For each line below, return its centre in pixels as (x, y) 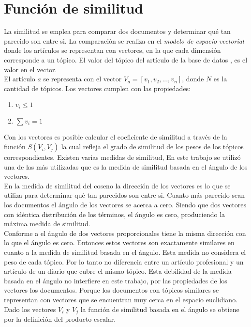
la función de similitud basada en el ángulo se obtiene (160, 309)
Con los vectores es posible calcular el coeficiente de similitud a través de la (116, 137)
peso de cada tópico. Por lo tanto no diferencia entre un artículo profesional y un (124, 261)
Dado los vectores (30, 309)
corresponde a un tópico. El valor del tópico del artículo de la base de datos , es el (126, 59)
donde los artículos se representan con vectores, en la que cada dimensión (112, 50)
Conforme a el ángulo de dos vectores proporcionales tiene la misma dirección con (125, 233)
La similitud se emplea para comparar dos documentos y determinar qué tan (117, 31)
